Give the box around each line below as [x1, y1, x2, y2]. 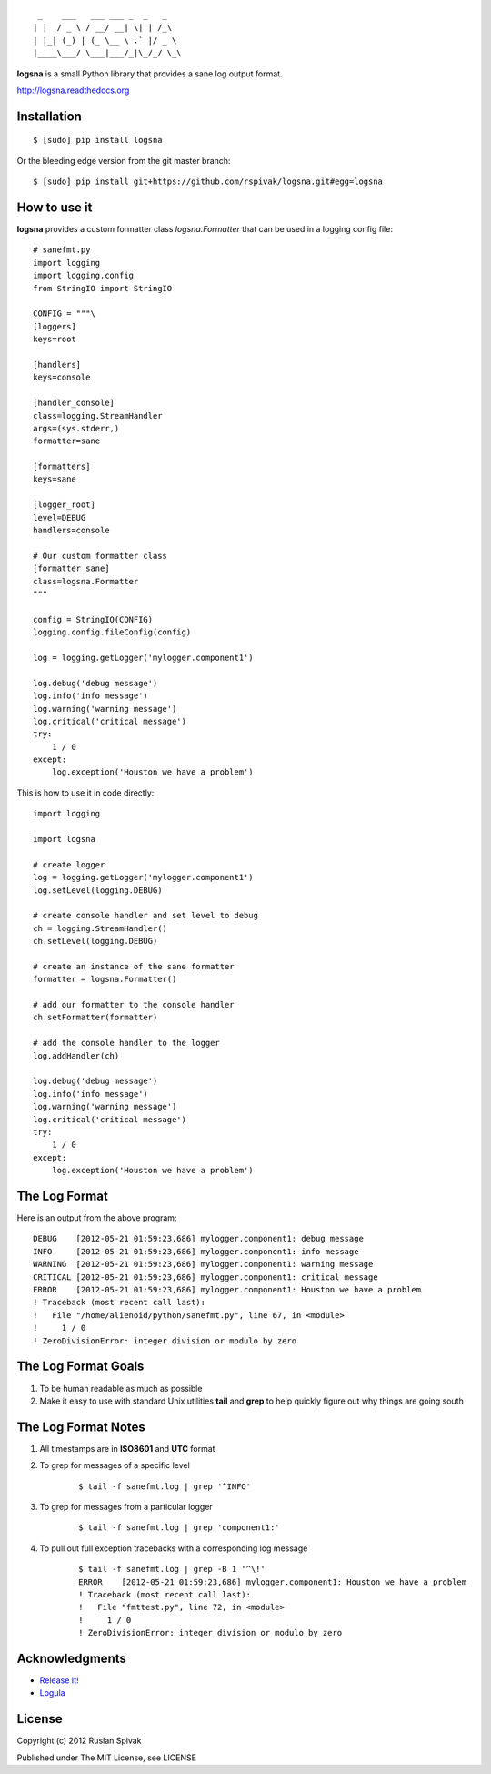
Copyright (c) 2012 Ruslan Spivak [16, 1735, 142, 1747]
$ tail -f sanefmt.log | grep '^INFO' [78, 1481, 252, 1492]
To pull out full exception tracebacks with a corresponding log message [39, 1543, 308, 1554]
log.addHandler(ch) [33, 1050, 120, 1060]
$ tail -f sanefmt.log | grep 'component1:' [78, 1523, 281, 1533]
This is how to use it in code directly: [16, 787, 155, 798]
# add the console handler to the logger [33, 1038, 220, 1049]
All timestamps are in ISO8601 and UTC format [39, 1443, 215, 1454]
